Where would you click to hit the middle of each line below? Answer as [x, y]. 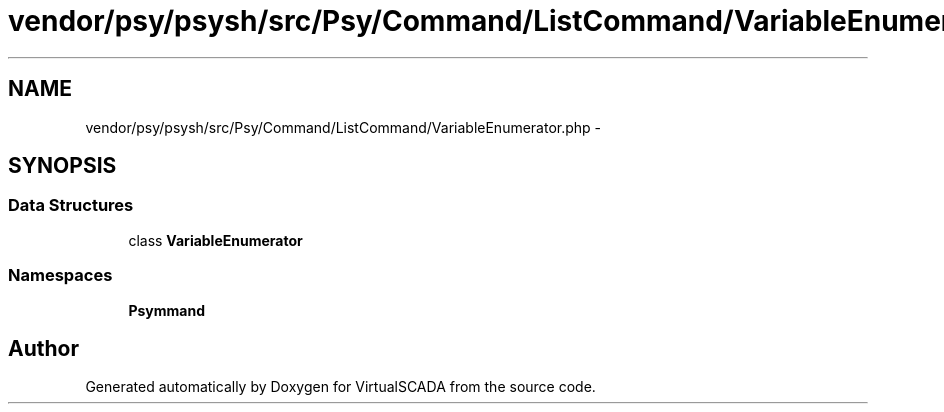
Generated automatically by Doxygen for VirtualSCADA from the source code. [340, 387]
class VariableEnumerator [215, 240]
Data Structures [71, 205]
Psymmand [166, 310]
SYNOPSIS [62, 166]
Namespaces [60, 275]
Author [43, 348]
